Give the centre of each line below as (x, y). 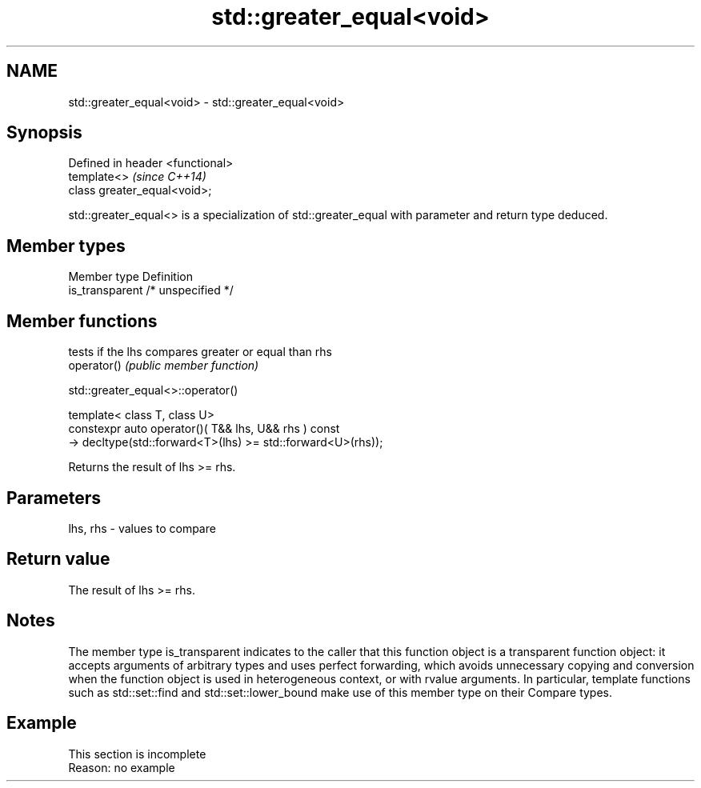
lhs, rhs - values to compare (142, 528)
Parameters (54, 498)
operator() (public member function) (164, 366)
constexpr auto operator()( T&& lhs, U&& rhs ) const (204, 429)
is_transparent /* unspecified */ (151, 290)
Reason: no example (122, 767)
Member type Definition (130, 277)
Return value (58, 559)
